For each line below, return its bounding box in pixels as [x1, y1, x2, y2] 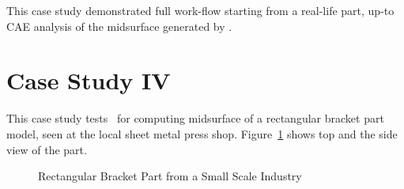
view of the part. [6, 141, 87, 157]
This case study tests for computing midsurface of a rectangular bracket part [6, 110, 384, 127]
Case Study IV [6, 64, 171, 96]
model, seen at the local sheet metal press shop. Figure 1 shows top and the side [6, 125, 398, 142]
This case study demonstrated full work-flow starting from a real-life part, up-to [6, 2, 395, 18]
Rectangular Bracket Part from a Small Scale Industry [38, 168, 302, 184]
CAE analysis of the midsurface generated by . [6, 17, 232, 34]
